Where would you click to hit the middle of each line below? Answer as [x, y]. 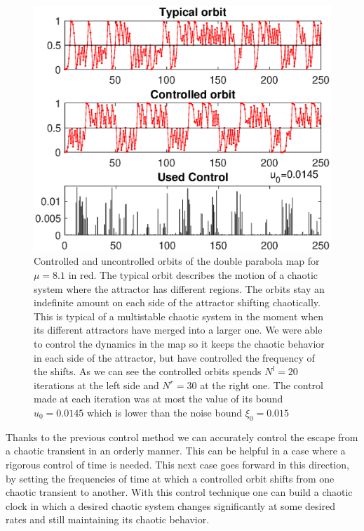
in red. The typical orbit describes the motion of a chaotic [193, 275]
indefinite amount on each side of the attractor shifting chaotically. [177, 302]
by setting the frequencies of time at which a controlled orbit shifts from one [170, 478]
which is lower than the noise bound [164, 412]
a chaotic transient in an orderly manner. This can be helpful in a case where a [176, 451]
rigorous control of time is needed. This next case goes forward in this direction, [177, 464]
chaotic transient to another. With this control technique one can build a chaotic [179, 492]
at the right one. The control [262, 385]
